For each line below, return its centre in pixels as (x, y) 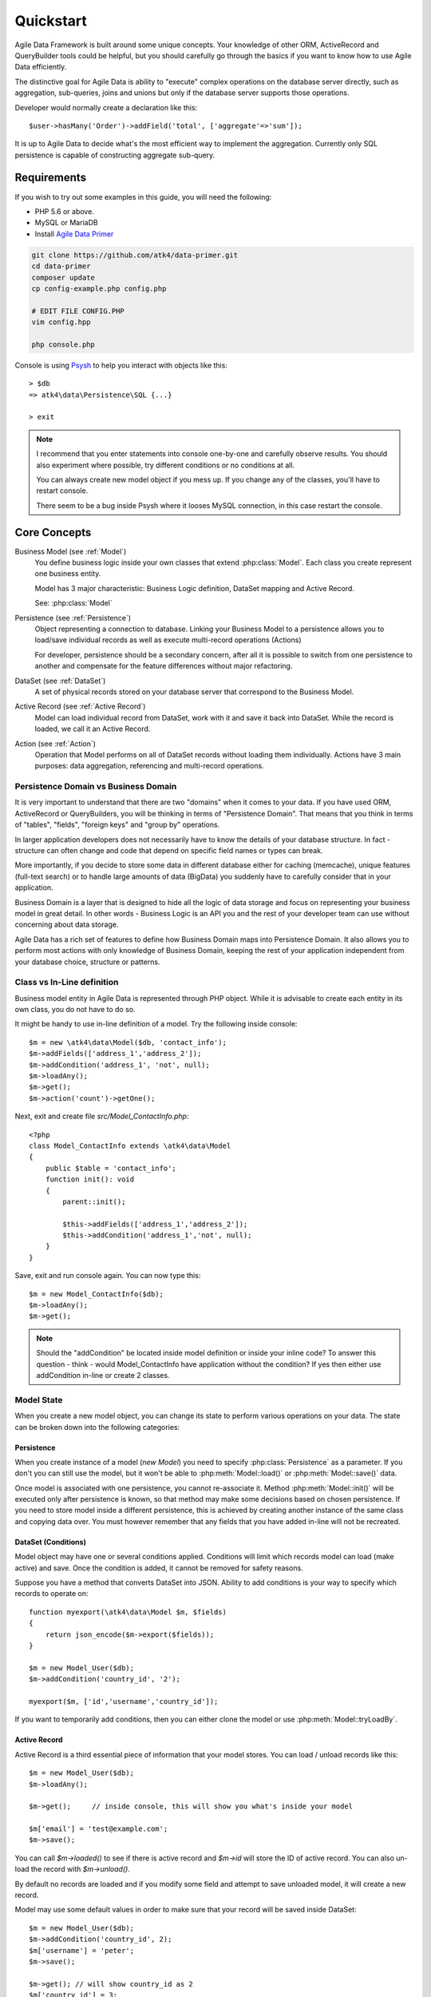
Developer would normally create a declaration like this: (106, 107)
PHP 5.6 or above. (65, 211)
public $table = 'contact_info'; (111, 1168)
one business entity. (68, 574)
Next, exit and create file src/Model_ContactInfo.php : (102, 1116)
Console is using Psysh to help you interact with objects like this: (121, 365)
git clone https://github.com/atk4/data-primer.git (135, 255)
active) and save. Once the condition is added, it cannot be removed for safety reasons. (159, 1568)
